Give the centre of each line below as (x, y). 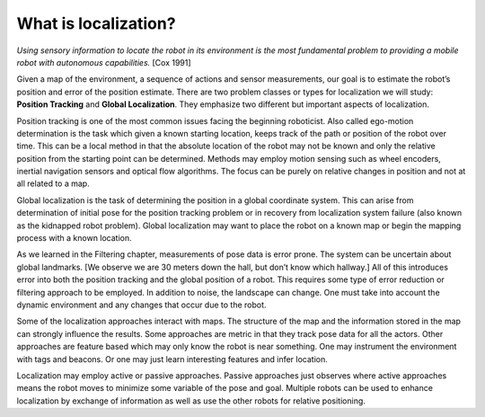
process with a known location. (74, 238)
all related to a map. (53, 183)
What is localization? (96, 23)
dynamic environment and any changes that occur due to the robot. (141, 305)
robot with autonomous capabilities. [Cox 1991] (104, 62)
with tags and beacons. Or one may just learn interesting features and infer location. (172, 359)
